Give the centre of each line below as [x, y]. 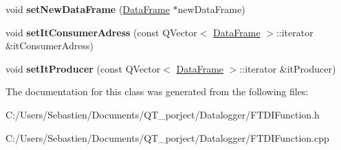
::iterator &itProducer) [288, 68]
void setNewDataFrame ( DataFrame [88, 9]
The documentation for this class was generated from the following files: [157, 91]
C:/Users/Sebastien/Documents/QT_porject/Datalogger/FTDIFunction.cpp [167, 137]
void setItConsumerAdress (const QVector [101, 32]
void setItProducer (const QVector [83, 68]
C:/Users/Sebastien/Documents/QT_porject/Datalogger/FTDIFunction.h [163, 114]
